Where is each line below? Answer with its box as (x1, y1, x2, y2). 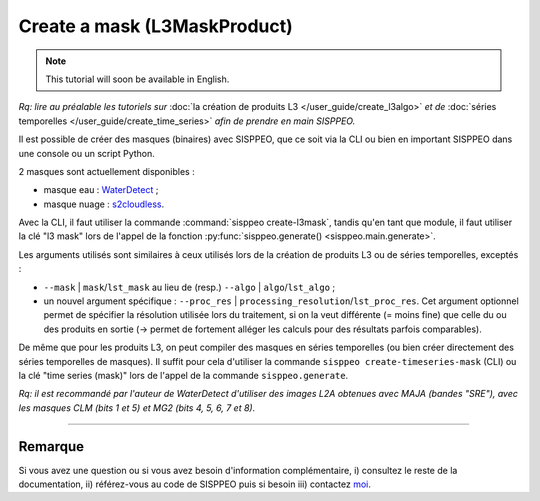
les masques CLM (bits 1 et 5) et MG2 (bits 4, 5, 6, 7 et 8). (18, 401, 256, 414)
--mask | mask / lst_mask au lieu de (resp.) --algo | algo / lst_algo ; (43, 281, 335, 293)
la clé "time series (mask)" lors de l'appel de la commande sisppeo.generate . (18, 369, 349, 381)
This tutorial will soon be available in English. (45, 73, 230, 85)
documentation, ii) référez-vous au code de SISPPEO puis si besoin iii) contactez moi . (18, 478, 372, 490)
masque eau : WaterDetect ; (43, 184, 159, 196)
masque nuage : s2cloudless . (43, 198, 165, 210)
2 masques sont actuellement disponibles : (18, 165, 195, 177)
